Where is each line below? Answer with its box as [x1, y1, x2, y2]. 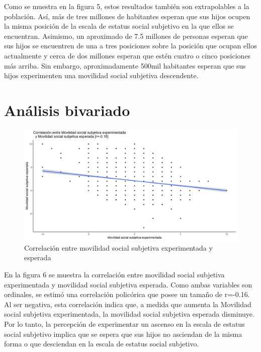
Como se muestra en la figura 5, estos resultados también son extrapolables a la [4, 1, 249, 11]
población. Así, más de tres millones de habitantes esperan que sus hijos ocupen [4, 11, 250, 21]
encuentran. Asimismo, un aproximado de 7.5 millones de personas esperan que [4, 30, 248, 41]
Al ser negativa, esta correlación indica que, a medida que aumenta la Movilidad [4, 299, 251, 309]
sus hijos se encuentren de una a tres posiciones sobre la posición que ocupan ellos [4, 40, 257, 51]
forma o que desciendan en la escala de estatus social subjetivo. [4, 338, 199, 349]
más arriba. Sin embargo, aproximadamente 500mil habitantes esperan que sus [4, 60, 246, 71]
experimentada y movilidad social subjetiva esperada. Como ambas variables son [4, 279, 252, 289]
